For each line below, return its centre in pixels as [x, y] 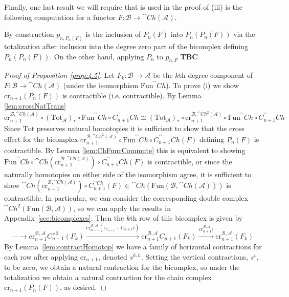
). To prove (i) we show [202, 85]
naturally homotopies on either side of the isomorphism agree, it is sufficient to [128, 174]
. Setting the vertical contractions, [194, 256]
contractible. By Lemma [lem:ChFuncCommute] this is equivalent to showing [125, 150]
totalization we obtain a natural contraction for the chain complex [108, 277]
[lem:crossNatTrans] [35, 106]
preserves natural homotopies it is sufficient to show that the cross [140, 128]
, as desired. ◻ [83, 287]
